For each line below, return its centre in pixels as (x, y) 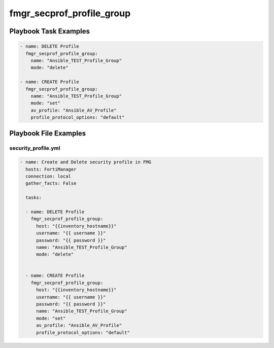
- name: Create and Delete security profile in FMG (86, 162)
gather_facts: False (51, 183)
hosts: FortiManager (51, 169)
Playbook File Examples (48, 134)
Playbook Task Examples (50, 31)
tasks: (34, 198)
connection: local (48, 176)
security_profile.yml (35, 148)
